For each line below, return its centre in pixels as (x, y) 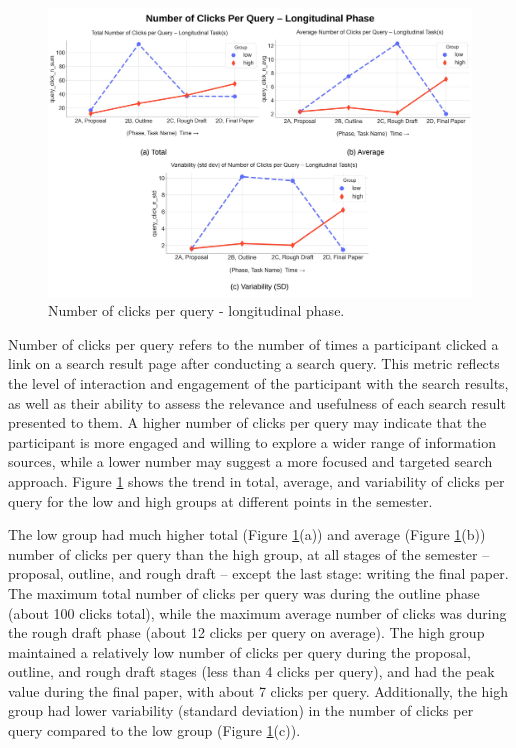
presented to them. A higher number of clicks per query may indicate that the (247, 422)
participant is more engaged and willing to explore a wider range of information (252, 441)
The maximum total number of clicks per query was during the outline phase (244, 592)
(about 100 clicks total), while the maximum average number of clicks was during (257, 612)
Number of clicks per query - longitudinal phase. (196, 310)
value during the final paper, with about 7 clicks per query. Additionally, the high (258, 690)
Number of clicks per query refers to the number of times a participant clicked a (253, 343)
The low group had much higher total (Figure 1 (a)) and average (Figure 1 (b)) (247, 534)
